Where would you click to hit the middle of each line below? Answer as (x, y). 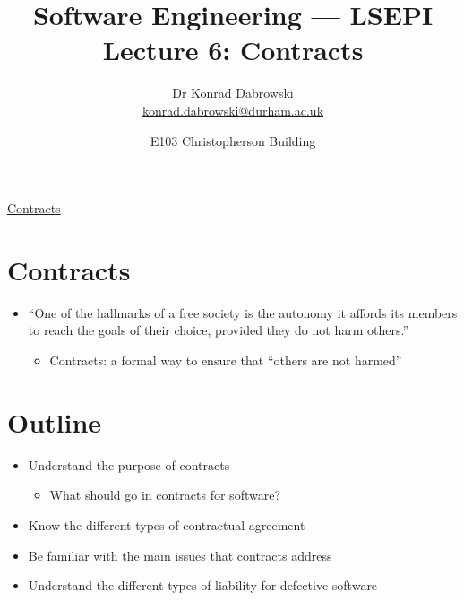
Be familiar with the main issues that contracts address (180, 555)
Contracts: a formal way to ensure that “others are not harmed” (226, 360)
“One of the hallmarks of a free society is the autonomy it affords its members (243, 312)
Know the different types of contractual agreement (167, 524)
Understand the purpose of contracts (129, 464)
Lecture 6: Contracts (233, 50)
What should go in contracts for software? (165, 495)
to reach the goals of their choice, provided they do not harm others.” (219, 330)
